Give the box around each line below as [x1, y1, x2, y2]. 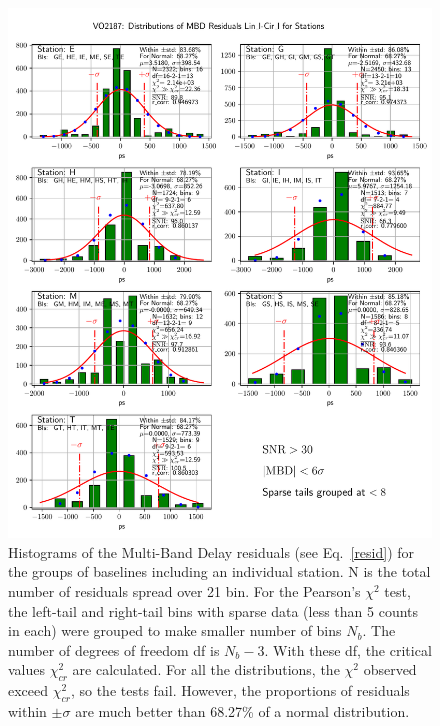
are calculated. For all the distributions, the [72, 659, 340, 680]
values [8, 659, 46, 680]
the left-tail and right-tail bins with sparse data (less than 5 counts [8, 600, 419, 621]
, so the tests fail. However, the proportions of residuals [70, 680, 410, 701]
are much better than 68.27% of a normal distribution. [75, 700, 410, 721]
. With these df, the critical [264, 639, 432, 660]
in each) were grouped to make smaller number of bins [8, 620, 342, 641]
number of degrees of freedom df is [8, 639, 220, 660]
